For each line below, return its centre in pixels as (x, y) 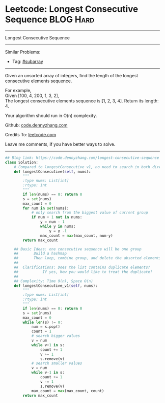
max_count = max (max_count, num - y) (76, 235)
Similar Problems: (23, 52)
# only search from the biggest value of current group (90, 213)
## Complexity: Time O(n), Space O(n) (54, 281)
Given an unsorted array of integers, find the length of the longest (72, 75)
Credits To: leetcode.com (31, 134)
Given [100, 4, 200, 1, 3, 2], (32, 95)
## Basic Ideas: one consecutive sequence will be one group (78, 249)
